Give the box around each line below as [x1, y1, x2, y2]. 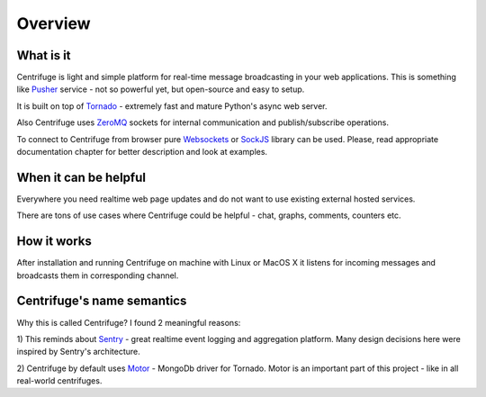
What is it [16, 48, 71, 63]
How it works [16, 234, 92, 249]
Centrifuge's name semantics [16, 293, 187, 309]
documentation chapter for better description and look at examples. [16, 147, 268, 158]
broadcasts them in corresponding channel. [16, 270, 179, 281]
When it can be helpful [16, 169, 146, 185]
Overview [16, 14, 91, 33]
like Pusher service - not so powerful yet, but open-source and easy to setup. [16, 84, 305, 95]
